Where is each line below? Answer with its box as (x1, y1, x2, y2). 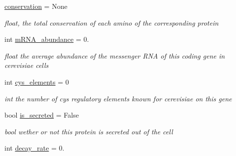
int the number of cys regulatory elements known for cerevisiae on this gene (4, 93, 232, 103)
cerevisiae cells (4, 60, 49, 70)
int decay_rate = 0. (4, 143, 65, 153)
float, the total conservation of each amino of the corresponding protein (4, 17, 219, 28)
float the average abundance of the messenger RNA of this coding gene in (4, 50, 225, 61)
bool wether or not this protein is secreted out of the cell (4, 126, 173, 136)
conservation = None (4, 1, 67, 11)
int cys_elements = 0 (4, 76, 69, 87)
